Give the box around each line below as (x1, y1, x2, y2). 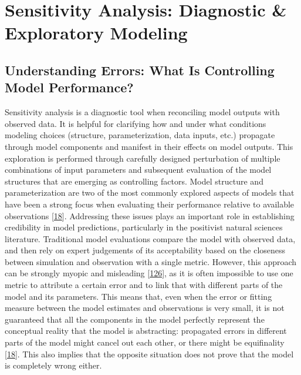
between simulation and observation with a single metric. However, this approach (5, 255, 297, 267)
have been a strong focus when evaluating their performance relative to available (5, 197, 295, 210)
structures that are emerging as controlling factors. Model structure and (5, 175, 263, 187)
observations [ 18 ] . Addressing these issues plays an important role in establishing (5, 209, 295, 222)
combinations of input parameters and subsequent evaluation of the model (5, 163, 272, 176)
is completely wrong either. (5, 359, 102, 371)
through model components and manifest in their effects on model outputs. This (5, 140, 293, 152)
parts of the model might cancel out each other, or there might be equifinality (5, 336, 285, 349)
